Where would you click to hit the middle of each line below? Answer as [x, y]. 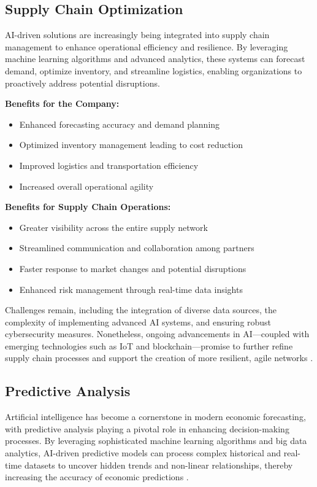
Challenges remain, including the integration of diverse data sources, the [141, 310]
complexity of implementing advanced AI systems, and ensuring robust [138, 321]
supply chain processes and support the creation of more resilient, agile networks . [159, 358]
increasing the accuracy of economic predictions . [97, 477]
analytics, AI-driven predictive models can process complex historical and [143, 453]
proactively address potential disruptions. [82, 83]
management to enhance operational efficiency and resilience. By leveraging [147, 46]
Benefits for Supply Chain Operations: [88, 207]
